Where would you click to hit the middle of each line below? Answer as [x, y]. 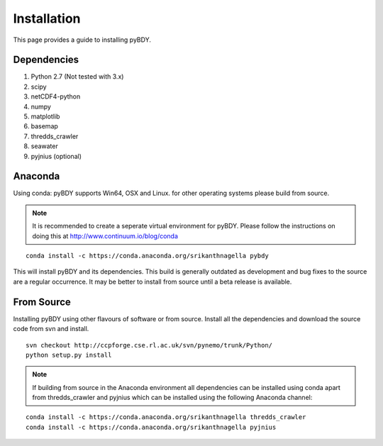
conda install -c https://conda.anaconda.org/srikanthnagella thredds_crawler [166, 417]
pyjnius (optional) [56, 156]
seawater [44, 146]
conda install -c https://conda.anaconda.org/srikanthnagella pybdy [147, 256]
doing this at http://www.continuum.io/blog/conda [105, 236]
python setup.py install [69, 355]
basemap [44, 126]
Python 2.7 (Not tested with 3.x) [77, 77]
